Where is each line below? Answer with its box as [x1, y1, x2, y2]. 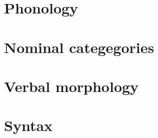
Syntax [4, 115, 53, 135]
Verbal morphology [4, 75, 139, 96]
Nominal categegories [4, 36, 154, 57]
